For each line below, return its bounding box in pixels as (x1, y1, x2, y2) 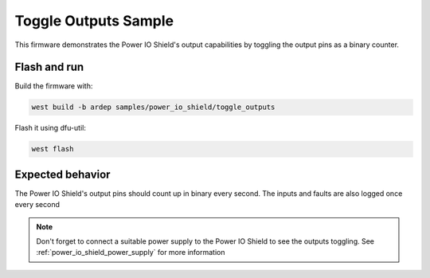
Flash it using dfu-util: (14, 123, 87, 133)
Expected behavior (14, 167, 111, 181)
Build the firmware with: (14, 81, 93, 91)
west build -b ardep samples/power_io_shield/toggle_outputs (31, 103, 276, 112)
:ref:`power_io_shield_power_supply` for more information (36, 248, 225, 257)
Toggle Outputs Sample (14, 12, 174, 29)
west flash (31, 144, 74, 154)
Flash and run (14, 61, 84, 74)
